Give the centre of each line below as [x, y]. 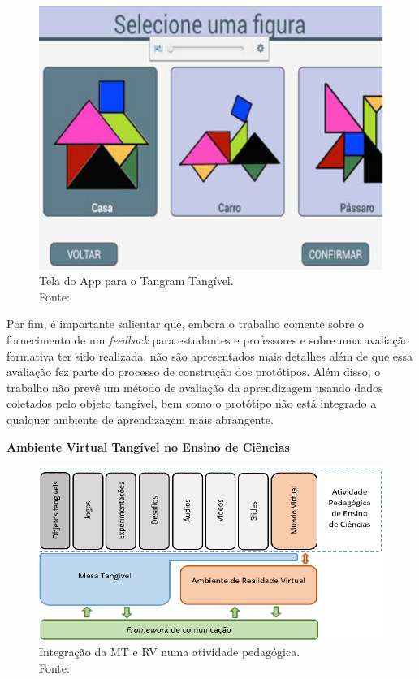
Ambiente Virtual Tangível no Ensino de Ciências [148, 446]
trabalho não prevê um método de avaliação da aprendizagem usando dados [195, 387]
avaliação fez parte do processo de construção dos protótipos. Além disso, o [194, 372]
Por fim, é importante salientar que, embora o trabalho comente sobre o [186, 324]
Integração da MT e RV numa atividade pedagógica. [170, 652]
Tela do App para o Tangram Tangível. [136, 281]
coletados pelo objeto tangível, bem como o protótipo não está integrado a [192, 403]
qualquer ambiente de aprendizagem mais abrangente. [140, 419]
